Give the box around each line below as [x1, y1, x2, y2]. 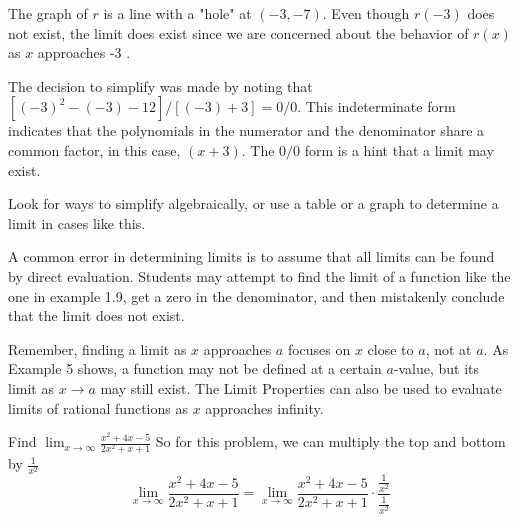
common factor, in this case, [8, 139, 181, 160]
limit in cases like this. [8, 212, 146, 233]
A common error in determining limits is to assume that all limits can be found [8, 246, 495, 267]
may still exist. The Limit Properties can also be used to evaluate [100, 377, 502, 398]
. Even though [322, 3, 410, 23]
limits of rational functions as [8, 397, 188, 418]
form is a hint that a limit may [304, 139, 494, 160]
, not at [425, 338, 472, 359]
